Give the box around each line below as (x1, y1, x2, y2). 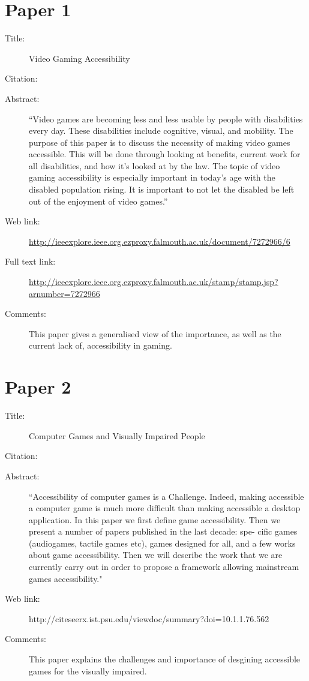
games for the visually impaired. (29, 664, 147, 677)
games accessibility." (29, 572, 103, 584)
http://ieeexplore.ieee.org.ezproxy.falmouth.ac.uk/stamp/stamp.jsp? (29, 275, 278, 288)
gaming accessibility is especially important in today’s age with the (29, 171, 275, 184)
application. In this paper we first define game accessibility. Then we (29, 513, 281, 526)
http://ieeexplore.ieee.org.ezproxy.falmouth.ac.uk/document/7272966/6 (29, 235, 290, 247)
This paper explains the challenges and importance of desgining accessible (29, 653, 301, 665)
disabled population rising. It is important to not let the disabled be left (29, 183, 295, 196)
